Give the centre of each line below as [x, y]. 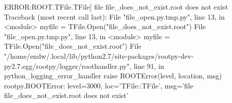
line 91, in [149, 66]
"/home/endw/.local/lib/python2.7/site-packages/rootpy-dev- [99, 56]
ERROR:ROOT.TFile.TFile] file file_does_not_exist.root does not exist [116, 7]
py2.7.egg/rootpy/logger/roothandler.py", [68, 66]
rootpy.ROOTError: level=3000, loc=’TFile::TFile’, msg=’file [99, 85]
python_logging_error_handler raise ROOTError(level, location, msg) [113, 76]
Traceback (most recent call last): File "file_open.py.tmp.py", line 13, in [114, 16]
